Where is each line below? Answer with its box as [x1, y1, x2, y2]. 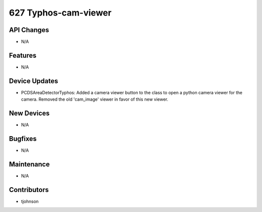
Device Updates [9, 77, 58, 85]
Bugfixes [9, 134, 37, 143]
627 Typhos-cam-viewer [9, 7, 112, 18]
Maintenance [9, 160, 50, 168]
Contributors [9, 185, 49, 194]
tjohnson [21, 198, 39, 204]
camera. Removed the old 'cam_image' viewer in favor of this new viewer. [21, 96, 168, 102]
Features [9, 51, 36, 59]
